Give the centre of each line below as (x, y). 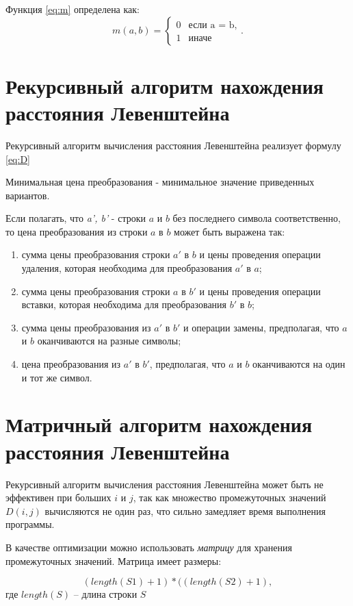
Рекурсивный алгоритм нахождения (165, 85)
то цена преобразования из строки (77, 231)
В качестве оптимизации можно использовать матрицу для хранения (149, 547)
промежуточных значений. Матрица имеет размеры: (114, 560)
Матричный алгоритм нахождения (159, 424)
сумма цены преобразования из (86, 327)
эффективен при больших (58, 497)
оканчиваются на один (299, 364)
